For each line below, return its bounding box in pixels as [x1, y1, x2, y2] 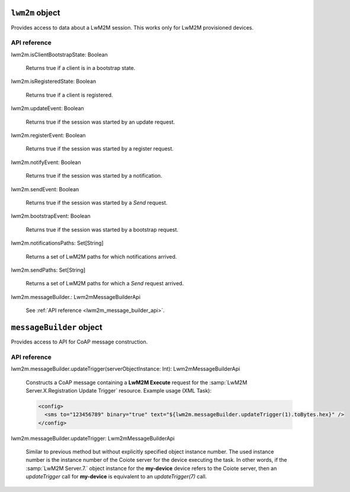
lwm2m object [11, 8, 60, 18]
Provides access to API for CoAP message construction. [11, 338, 148, 345]
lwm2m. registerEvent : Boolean [11, 132, 86, 139]
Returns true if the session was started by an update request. [25, 118, 175, 126]
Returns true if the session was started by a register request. [25, 145, 174, 152]
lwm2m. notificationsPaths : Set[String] [11, 240, 104, 247]
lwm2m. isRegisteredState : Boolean [11, 78, 97, 85]
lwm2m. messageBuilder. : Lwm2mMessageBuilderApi [11, 293, 141, 300]
